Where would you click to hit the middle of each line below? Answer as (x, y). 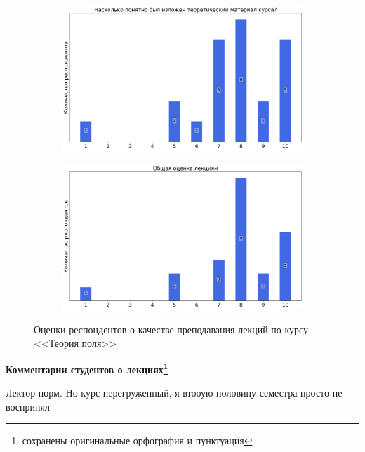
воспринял (28, 406)
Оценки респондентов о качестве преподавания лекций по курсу (171, 329)
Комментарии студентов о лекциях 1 (87, 368)
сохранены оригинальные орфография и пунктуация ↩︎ (137, 440)
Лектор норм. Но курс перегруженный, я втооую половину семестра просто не (174, 393)
